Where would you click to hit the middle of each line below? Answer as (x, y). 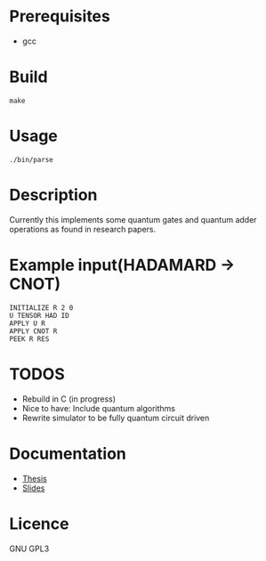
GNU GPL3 (29, 549)
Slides (33, 488)
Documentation (68, 454)
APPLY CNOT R (33, 331)
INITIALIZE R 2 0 (41, 308)
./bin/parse (31, 159)
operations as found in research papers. (83, 229)
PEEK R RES (29, 339)
